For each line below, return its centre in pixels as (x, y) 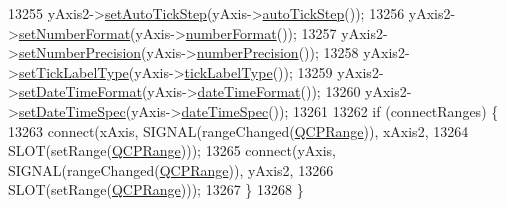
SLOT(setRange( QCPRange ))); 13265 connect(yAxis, (172, 150)
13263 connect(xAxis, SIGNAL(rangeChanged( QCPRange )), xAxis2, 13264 (238, 130)
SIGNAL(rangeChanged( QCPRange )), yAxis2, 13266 (171, 169)
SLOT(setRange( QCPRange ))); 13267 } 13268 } (156, 189)
